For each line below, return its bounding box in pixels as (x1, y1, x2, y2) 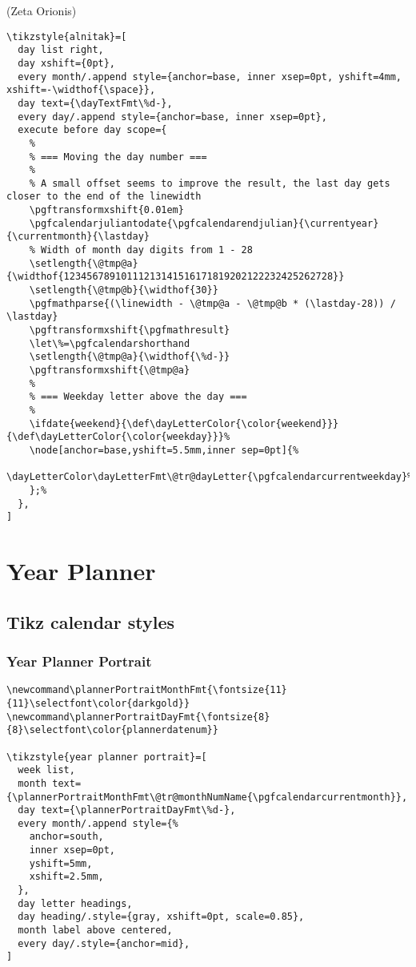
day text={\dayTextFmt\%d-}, (18, 97, 173, 109)
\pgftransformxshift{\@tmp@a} (29, 365, 190, 376)
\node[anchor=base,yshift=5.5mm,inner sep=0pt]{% (29, 444, 299, 456)
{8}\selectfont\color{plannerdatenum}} (6, 724, 218, 736)
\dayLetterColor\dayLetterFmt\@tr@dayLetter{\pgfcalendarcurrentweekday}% (6, 471, 414, 483)
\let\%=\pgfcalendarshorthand (29, 337, 190, 349)
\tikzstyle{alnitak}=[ (6, 30, 127, 42)
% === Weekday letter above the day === (29, 391, 247, 403)
